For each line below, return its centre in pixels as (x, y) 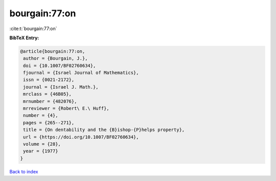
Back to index (24, 171)
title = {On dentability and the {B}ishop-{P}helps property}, (104, 130)
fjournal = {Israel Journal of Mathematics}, (81, 73)
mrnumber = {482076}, (50, 101)
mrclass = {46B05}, (47, 94)
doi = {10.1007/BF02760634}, (60, 66)
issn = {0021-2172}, (49, 80)
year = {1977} (41, 151)
